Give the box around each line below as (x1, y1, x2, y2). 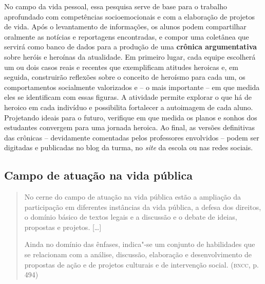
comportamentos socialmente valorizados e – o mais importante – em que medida (4, 81, 260, 92)
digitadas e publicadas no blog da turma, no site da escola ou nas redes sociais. (4, 142, 253, 153)
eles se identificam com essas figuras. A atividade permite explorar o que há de (4, 92, 252, 102)
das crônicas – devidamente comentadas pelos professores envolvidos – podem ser (4, 132, 259, 143)
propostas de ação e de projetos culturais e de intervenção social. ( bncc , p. (24, 259, 259, 270)
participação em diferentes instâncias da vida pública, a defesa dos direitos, (24, 201, 261, 212)
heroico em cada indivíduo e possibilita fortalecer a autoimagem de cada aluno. (4, 101, 253, 112)
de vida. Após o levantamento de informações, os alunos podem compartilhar (4, 21, 247, 32)
